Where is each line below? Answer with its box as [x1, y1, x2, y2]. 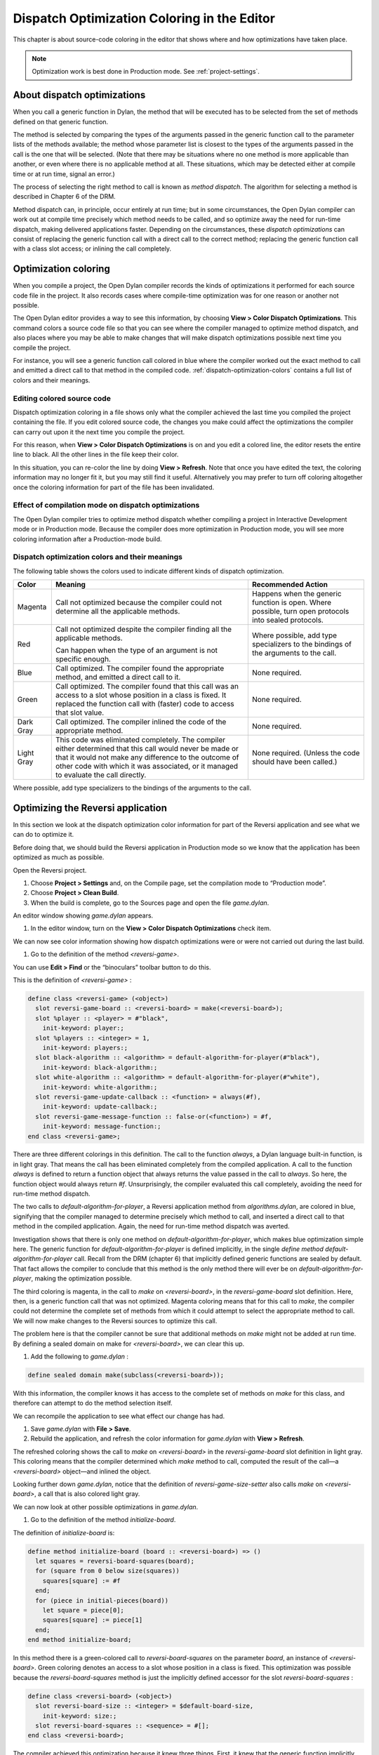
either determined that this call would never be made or [55, 744, 239, 754]
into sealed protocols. [251, 615, 324, 625]
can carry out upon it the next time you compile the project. [13, 428, 185, 436]
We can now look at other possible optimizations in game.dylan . [13, 1502, 199, 1511]
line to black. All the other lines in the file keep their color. [13, 450, 179, 459]
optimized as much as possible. [13, 853, 105, 861]
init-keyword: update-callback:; [42, 1103, 158, 1111]
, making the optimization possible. [31, 1274, 133, 1283]
